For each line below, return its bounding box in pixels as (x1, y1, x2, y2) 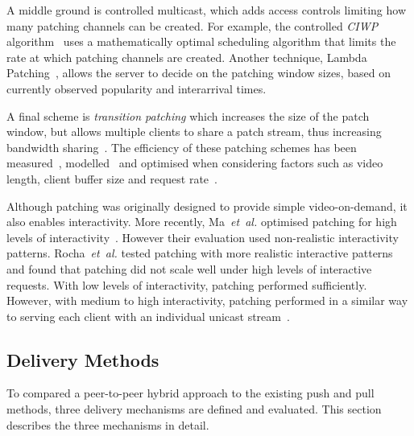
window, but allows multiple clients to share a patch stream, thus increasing (6, 123, 382, 140)
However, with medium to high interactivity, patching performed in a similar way (6, 292, 408, 309)
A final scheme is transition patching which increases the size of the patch (6, 107, 370, 124)
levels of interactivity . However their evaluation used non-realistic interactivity (6, 228, 399, 245)
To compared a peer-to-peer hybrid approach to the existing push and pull (6, 385, 375, 401)
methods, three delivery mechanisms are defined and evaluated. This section (6, 401, 382, 417)
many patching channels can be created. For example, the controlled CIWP (6, 17, 379, 34)
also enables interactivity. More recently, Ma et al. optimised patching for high (6, 213, 397, 230)
